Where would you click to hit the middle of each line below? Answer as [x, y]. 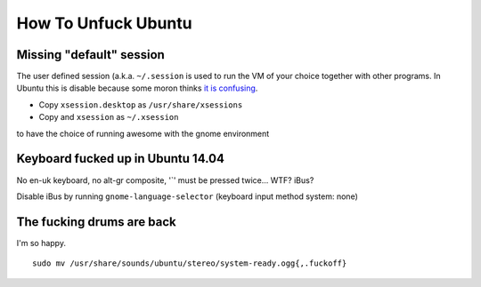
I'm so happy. [41, 243]
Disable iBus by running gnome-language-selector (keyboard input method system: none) [187, 196]
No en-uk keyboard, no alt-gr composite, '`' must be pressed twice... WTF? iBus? [165, 180]
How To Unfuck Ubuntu [104, 23]
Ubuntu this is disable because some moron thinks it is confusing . [137, 88]
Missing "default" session [90, 55]
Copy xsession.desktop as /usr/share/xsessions [141, 104]
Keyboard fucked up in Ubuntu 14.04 [120, 159]
